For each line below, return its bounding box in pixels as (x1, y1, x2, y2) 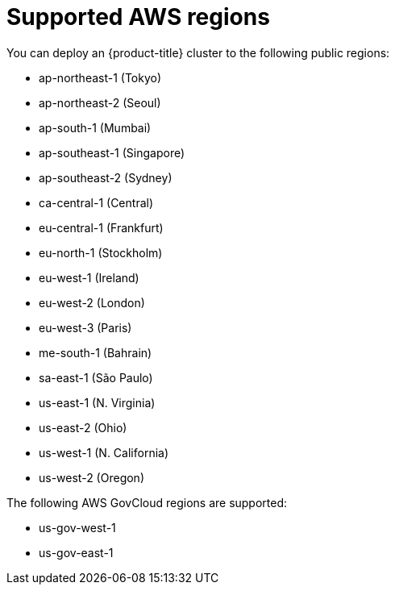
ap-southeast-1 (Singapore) (39, 145, 185, 160)
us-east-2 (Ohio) (39, 420, 127, 435)
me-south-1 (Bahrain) (39, 345, 152, 360)
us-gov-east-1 (39, 545, 114, 560)
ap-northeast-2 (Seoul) (39, 95, 161, 110)
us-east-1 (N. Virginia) (39, 395, 156, 410)
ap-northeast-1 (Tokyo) (39, 70, 162, 85)
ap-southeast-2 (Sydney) (39, 170, 173, 185)
